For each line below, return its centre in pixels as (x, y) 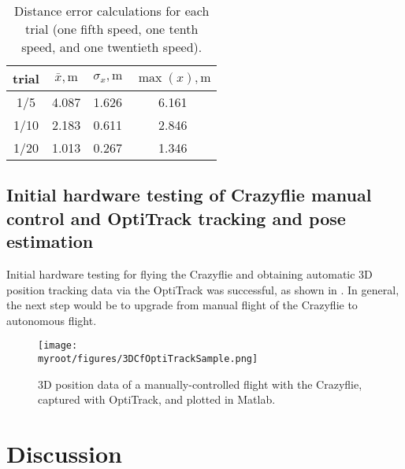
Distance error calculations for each (112, 11)
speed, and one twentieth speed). (112, 47)
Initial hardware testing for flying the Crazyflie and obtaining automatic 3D (189, 273)
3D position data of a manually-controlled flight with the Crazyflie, (200, 384)
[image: (58, 346)
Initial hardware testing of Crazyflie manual (189, 195)
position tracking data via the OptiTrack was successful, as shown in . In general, (203, 289)
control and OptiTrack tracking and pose (176, 218)
